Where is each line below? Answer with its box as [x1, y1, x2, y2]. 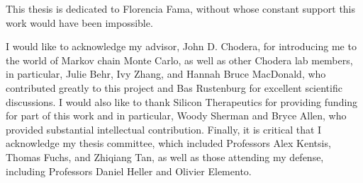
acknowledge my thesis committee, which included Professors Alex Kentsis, [6, 136, 331, 150]
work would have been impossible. [6, 15, 153, 30]
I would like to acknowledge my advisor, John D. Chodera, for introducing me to [6, 39, 357, 54]
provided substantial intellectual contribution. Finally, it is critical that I [6, 122, 322, 136]
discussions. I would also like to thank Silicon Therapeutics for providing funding [6, 94, 358, 109]
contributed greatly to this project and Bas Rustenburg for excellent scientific [6, 80, 342, 95]
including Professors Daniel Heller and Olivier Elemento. [6, 163, 252, 178]
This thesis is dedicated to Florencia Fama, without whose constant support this [6, 1, 356, 16]
